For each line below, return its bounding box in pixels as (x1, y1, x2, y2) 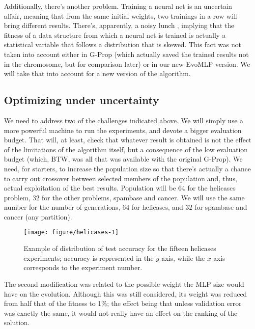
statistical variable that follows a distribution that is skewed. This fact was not (4, 39, 241, 50)
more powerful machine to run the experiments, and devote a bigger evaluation (4, 125, 242, 135)
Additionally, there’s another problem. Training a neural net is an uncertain (4, 1, 232, 11)
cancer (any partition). (4, 211, 72, 221)
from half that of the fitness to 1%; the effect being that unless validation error (4, 298, 242, 308)
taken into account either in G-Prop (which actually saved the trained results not (4, 49, 249, 59)
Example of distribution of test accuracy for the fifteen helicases (24, 243, 216, 253)
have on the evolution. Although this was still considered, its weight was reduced (4, 288, 247, 299)
